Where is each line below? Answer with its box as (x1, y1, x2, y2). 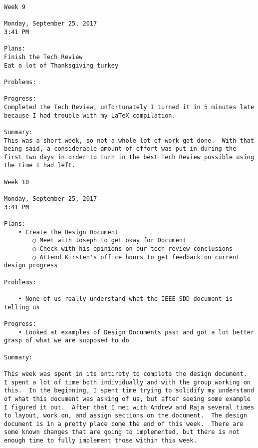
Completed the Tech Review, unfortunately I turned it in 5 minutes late (4, 103, 255, 111)
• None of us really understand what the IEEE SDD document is (18, 295, 233, 302)
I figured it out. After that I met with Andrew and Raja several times (4, 403, 255, 411)
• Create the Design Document (18, 228, 119, 236)
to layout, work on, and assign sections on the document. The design (4, 412, 247, 419)
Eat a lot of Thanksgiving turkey (4, 62, 119, 69)
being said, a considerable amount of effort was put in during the (4, 145, 237, 153)
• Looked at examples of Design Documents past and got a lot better (18, 328, 255, 336)
